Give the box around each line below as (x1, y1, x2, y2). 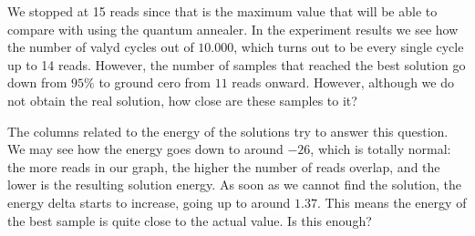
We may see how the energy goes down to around (7, 139, 284, 159)
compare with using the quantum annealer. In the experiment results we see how (7, 19, 459, 38)
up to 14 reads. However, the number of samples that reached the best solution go (7, 55, 466, 74)
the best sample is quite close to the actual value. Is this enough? (7, 210, 372, 230)
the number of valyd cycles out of (7, 37, 194, 56)
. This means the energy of (316, 192, 467, 211)
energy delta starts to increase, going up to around (7, 192, 291, 211)
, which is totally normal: (310, 139, 451, 159)
